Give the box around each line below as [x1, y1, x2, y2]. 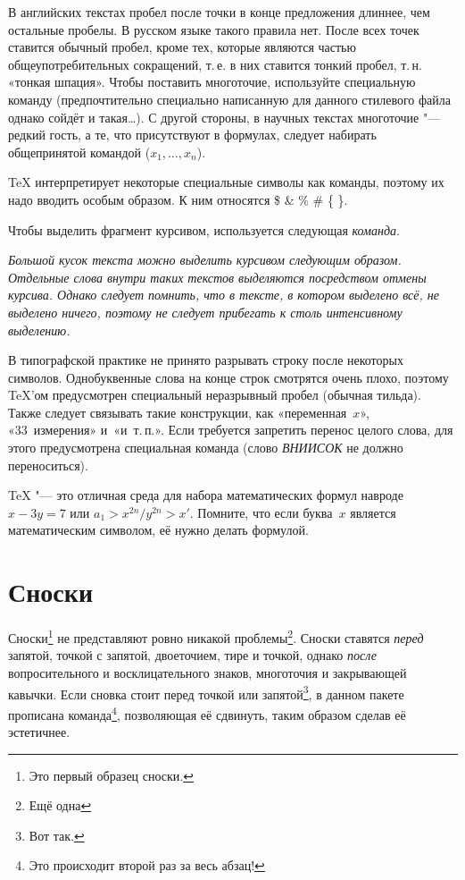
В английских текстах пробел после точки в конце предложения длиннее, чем [8, 3, 430, 21]
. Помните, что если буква [189, 503, 333, 521]
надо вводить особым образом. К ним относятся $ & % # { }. [8, 190, 348, 208]
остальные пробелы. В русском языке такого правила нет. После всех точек [8, 20, 419, 38]
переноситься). [8, 455, 88, 474]
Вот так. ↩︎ [29, 825, 85, 844]
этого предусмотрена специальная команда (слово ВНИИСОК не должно [8, 438, 403, 457]
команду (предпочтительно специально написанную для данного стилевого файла [8, 89, 451, 108]
